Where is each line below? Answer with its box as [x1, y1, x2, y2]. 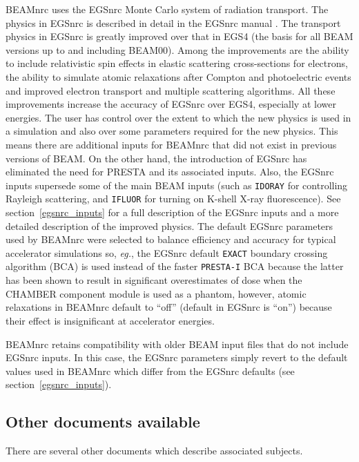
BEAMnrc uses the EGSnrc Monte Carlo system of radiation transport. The [6, 2, 329, 16]
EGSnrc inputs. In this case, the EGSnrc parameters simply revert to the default [6, 350, 348, 365]
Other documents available [6, 411, 200, 432]
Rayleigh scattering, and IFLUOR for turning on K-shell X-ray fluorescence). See [6, 191, 341, 206]
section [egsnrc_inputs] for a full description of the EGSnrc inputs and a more [6, 205, 339, 220]
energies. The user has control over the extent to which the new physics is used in [6, 110, 351, 124]
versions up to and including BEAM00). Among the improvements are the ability [6, 42, 349, 57]
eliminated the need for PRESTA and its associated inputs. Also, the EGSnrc [6, 164, 334, 179]
